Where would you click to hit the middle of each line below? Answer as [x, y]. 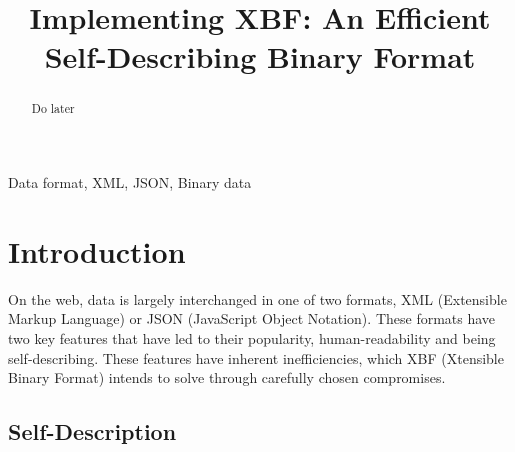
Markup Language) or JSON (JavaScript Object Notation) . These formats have [252, 318]
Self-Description [92, 431]
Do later [53, 108]
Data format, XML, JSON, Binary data [130, 182]
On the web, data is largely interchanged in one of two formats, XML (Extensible [257, 298]
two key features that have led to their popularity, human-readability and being [252, 337]
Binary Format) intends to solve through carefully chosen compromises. [227, 377]
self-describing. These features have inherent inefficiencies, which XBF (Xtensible [256, 357]
